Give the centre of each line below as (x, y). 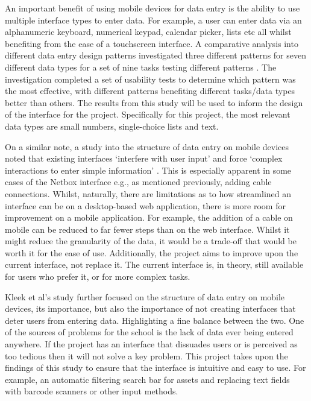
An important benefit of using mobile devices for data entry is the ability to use (152, 8)
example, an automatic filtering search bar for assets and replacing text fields (147, 379)
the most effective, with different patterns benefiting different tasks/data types (150, 91)
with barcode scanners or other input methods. (92, 391)
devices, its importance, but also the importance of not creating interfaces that (150, 308)
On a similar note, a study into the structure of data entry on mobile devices (147, 146)
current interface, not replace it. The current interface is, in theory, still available (154, 264)
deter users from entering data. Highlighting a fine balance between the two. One (155, 320)
